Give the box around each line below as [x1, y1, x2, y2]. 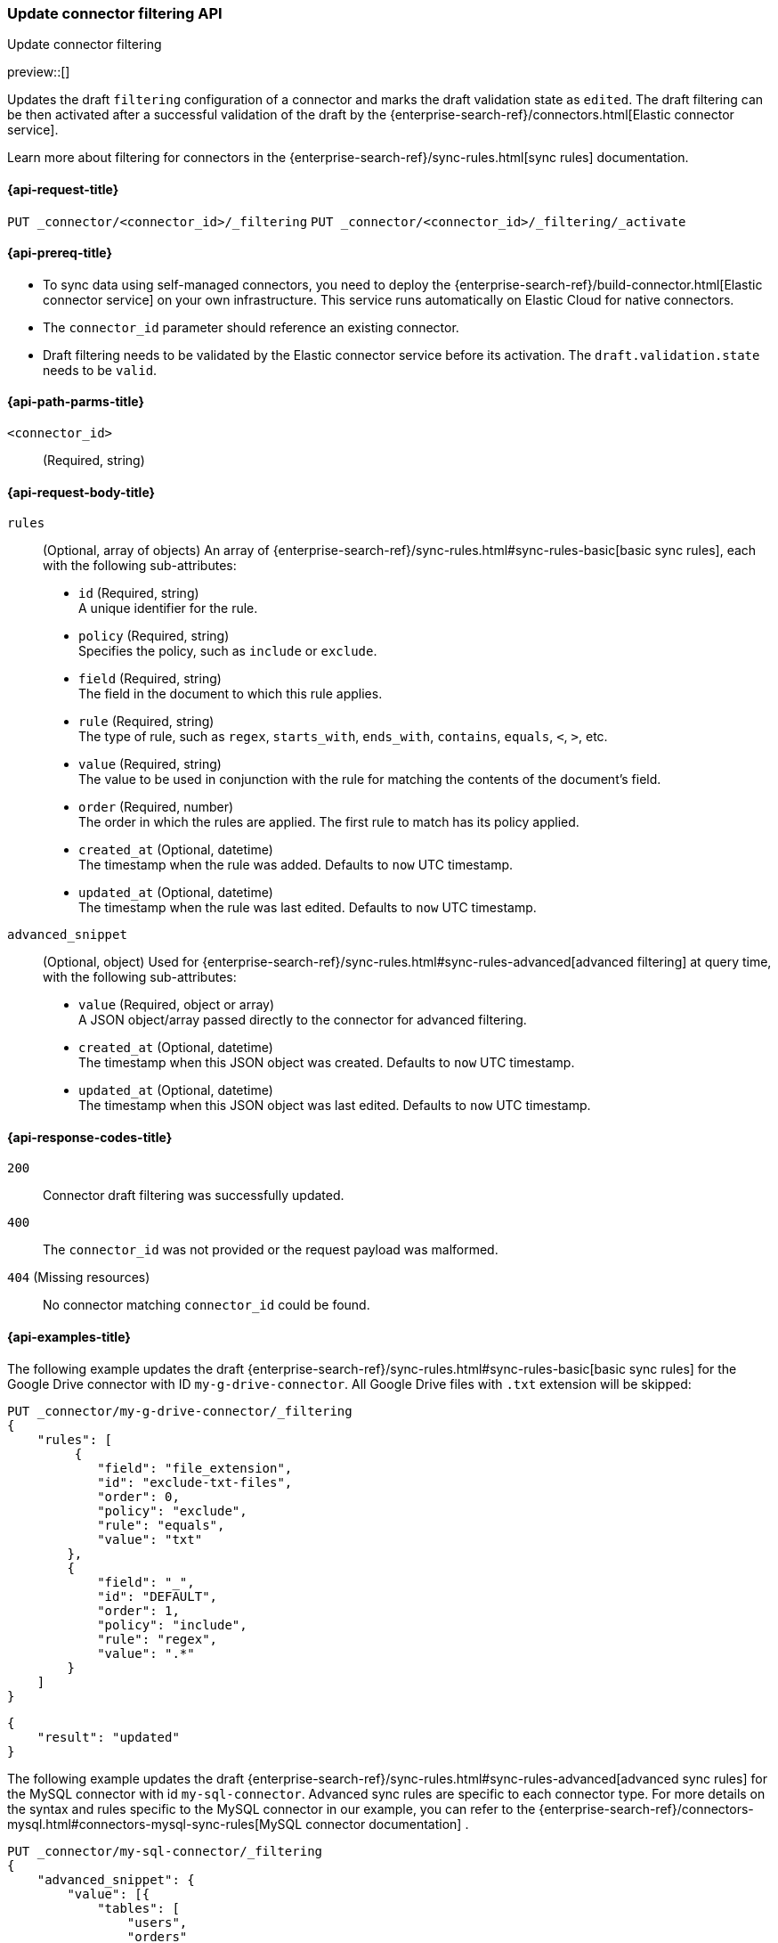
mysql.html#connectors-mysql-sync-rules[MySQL [7, 1816, 303, 1832]
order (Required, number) [78, 799, 234, 815]
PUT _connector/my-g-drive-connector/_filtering [7, 1403, 353, 1418]
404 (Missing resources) [7, 1269, 150, 1286]
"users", [126, 1914, 188, 1930]
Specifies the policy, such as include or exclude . [78, 643, 377, 659]
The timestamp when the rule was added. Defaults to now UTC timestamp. [78, 857, 514, 873]
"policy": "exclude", [97, 1503, 247, 1518]
